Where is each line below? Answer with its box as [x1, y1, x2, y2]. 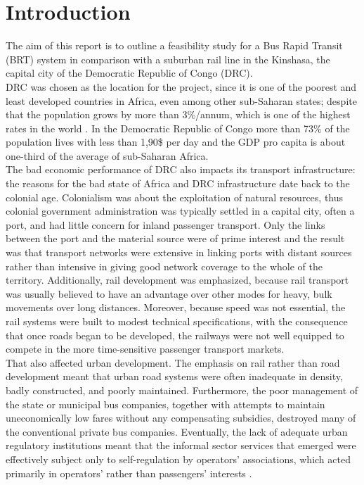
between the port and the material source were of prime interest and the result [6, 231, 345, 246]
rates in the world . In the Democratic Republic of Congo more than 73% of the [6, 120, 350, 135]
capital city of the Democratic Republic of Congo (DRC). [6, 65, 253, 80]
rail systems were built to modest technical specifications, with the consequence [6, 314, 348, 328]
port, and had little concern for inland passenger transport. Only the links [6, 217, 325, 232]
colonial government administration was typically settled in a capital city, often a [6, 203, 355, 218]
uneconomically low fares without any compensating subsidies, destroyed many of [6, 410, 356, 425]
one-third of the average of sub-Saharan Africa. [6, 148, 209, 163]
